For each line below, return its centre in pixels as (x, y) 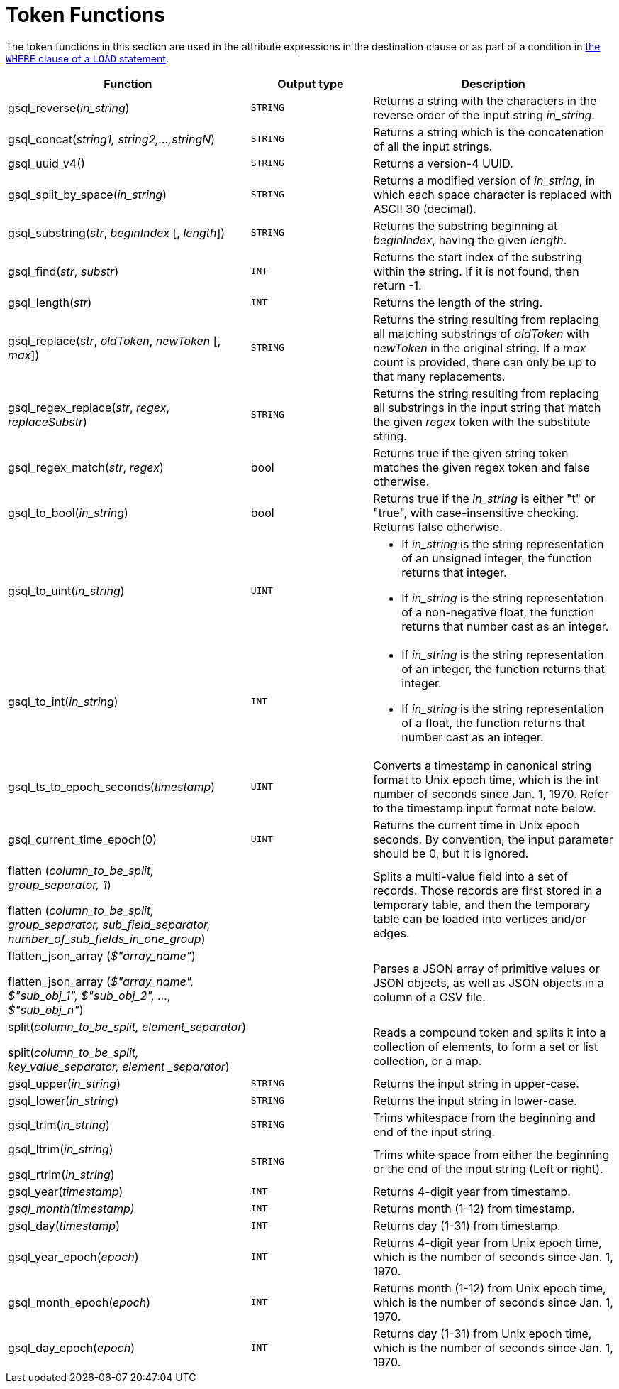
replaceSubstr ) (48, 421)
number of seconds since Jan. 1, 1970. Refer (491, 794)
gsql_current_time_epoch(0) (83, 839)
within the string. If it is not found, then (476, 271)
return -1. (397, 285)
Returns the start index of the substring (478, 257)
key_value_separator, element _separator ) (119, 1066)
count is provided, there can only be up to (485, 362)
